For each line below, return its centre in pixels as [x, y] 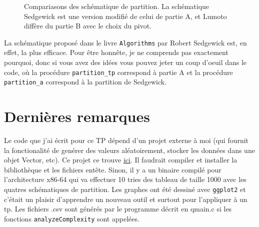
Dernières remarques [77, 116]
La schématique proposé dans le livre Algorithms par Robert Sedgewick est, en [125, 42]
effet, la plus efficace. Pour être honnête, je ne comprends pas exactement [116, 52]
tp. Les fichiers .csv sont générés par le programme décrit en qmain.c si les [118, 209]
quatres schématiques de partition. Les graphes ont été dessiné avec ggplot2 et [125, 189]
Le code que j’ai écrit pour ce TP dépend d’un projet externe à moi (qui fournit [126, 140]
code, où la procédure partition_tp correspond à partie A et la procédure [118, 72]
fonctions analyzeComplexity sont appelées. [72, 218]
